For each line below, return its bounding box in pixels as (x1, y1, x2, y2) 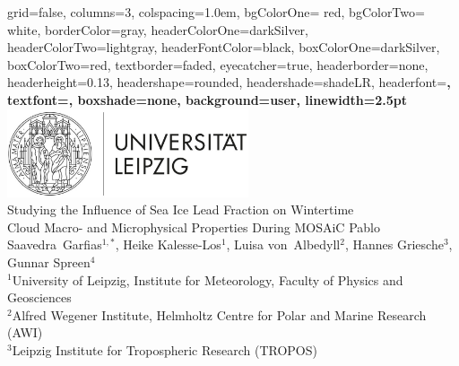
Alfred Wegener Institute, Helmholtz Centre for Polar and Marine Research (12, 305, 427, 324)
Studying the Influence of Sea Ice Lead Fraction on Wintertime (7, 200, 354, 219)
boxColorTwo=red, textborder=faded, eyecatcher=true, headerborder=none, (7, 55, 429, 74)
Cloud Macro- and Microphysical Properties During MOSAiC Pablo (7, 217, 380, 236)
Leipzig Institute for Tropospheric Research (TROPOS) (12, 340, 317, 359)
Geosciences (7, 288, 72, 307)
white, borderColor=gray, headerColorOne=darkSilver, (7, 20, 308, 39)
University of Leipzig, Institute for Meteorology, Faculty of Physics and (12, 270, 403, 289)
